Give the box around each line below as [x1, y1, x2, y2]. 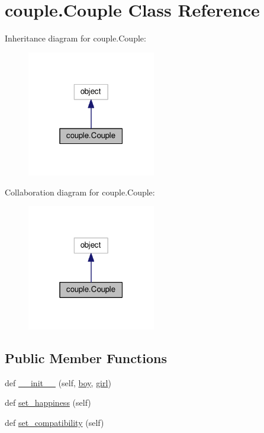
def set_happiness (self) [5, 396, 91, 409]
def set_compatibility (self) [5, 416, 104, 428]
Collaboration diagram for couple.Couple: [5, 185, 155, 198]
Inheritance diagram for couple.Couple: [5, 32, 146, 44]
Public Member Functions [5, 348, 167, 367]
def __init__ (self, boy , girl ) [5, 376, 111, 389]
